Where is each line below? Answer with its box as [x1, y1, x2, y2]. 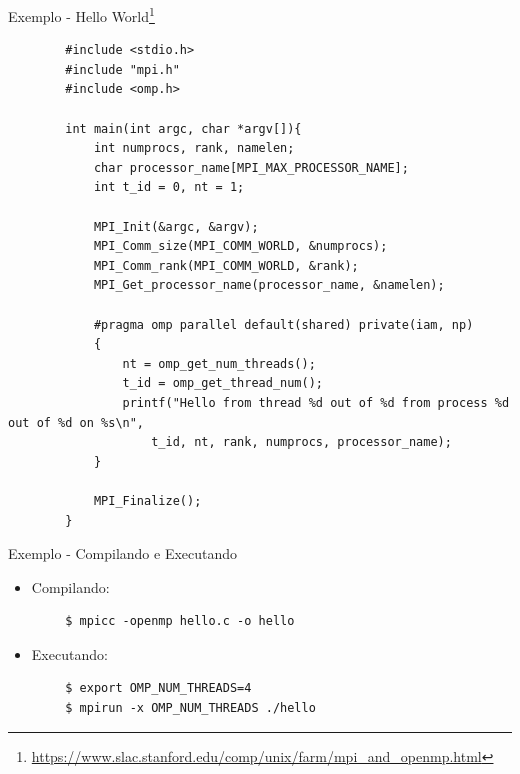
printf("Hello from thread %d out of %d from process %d [122, 395, 510, 410]
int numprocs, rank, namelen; [93, 141, 295, 156]
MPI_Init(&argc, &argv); [93, 219, 259, 234]
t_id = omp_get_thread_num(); [122, 376, 323, 391]
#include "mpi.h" [65, 62, 180, 77]
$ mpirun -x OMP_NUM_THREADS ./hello [65, 701, 316, 716]
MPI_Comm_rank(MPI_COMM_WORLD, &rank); [93, 258, 359, 273]
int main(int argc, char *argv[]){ [65, 121, 302, 136]
